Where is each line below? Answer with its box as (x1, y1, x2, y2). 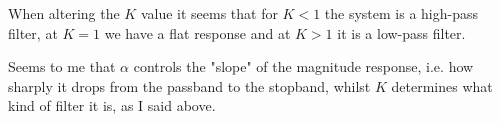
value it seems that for (140, 3, 278, 23)
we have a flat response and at (104, 22, 291, 43)
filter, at (8, 22, 58, 43)
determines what (391, 75, 493, 96)
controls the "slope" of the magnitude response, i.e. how (133, 56, 474, 77)
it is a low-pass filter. (337, 22, 466, 43)
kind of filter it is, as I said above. (8, 95, 216, 116)
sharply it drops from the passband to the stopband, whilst (8, 75, 371, 96)
